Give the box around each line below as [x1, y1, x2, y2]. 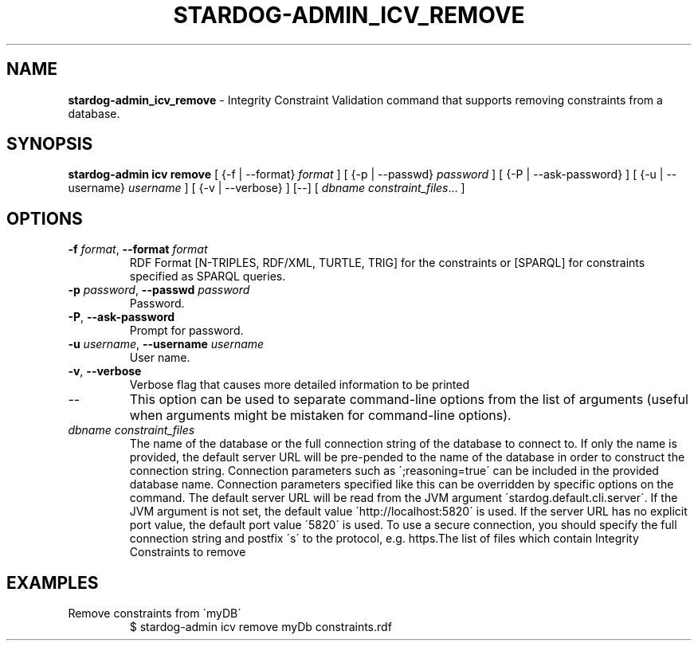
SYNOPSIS [6, 134, 93, 155]
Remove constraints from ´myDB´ [68, 606, 241, 621]
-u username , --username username [68, 337, 265, 351]
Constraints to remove [129, 545, 246, 559]
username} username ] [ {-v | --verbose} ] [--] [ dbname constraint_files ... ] [68, 181, 465, 195]
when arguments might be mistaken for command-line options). [129, 407, 512, 424]
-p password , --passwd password [68, 283, 250, 297]
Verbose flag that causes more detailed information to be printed [129, 378, 469, 392]
